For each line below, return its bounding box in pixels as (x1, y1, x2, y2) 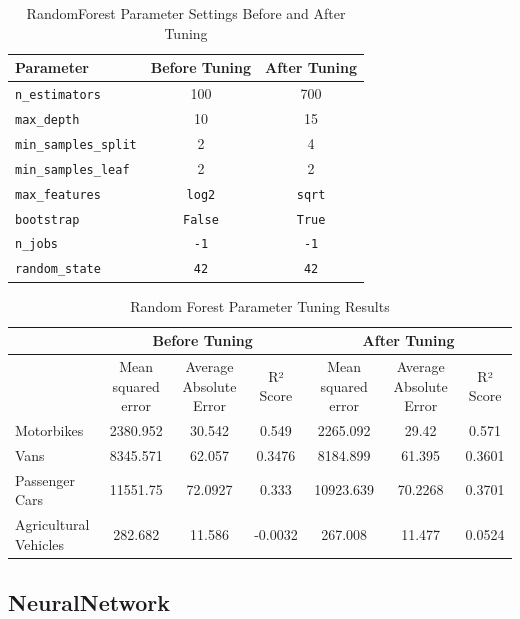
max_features (15, 187, 101, 202)
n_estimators (15, 88, 101, 103)
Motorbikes (15, 420, 84, 440)
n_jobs (15, 237, 58, 252)
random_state (15, 262, 101, 277)
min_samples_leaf (15, 162, 130, 177)
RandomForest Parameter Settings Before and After (26, 3, 346, 23)
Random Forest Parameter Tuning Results (130, 295, 390, 316)
